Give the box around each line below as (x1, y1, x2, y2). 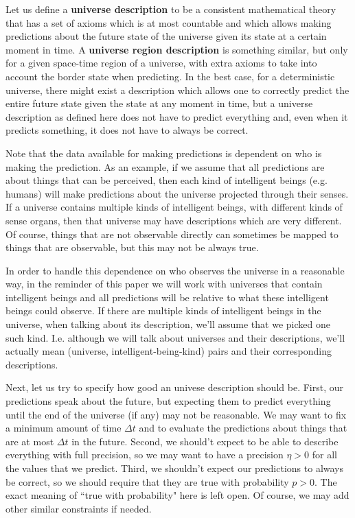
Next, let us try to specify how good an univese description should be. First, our (5, 380, 343, 395)
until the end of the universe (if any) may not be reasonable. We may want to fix (5, 407, 347, 421)
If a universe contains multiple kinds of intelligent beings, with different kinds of (5, 200, 343, 214)
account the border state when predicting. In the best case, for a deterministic (5, 69, 335, 83)
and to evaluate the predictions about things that (139, 421, 347, 435)
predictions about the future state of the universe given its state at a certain (5, 29, 327, 43)
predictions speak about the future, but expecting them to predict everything (5, 394, 331, 408)
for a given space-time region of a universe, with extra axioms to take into (5, 56, 317, 70)
